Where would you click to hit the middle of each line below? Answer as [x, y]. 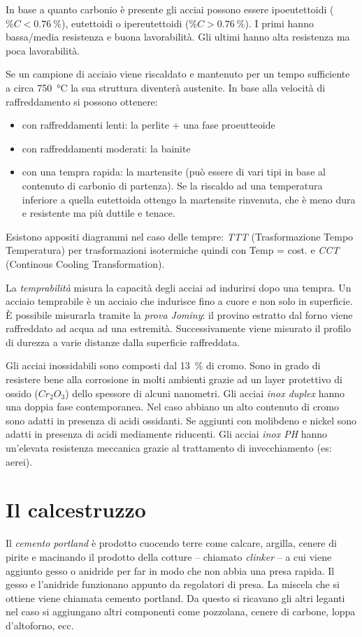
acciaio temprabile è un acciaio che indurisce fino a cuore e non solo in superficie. [179, 301]
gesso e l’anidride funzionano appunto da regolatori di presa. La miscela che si [173, 584]
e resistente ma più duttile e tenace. [99, 213]
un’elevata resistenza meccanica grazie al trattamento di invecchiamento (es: [169, 448]
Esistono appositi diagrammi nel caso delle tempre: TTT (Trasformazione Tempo [180, 236]
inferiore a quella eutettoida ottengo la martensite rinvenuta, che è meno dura [189, 199]
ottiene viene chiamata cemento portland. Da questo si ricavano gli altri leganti [175, 597]
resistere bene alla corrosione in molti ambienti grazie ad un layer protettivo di [174, 379]
